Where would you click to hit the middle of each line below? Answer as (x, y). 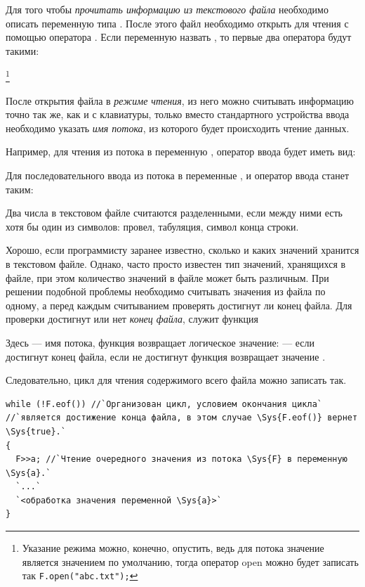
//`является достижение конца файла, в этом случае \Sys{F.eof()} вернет (182, 418)
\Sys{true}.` (36, 431)
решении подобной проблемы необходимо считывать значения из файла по (166, 291)
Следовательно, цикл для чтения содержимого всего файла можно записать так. (176, 380)
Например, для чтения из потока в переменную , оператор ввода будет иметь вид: (181, 151)
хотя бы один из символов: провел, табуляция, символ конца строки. (152, 226)
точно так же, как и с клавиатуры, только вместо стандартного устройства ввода (178, 114)
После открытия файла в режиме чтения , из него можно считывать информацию (180, 100)
